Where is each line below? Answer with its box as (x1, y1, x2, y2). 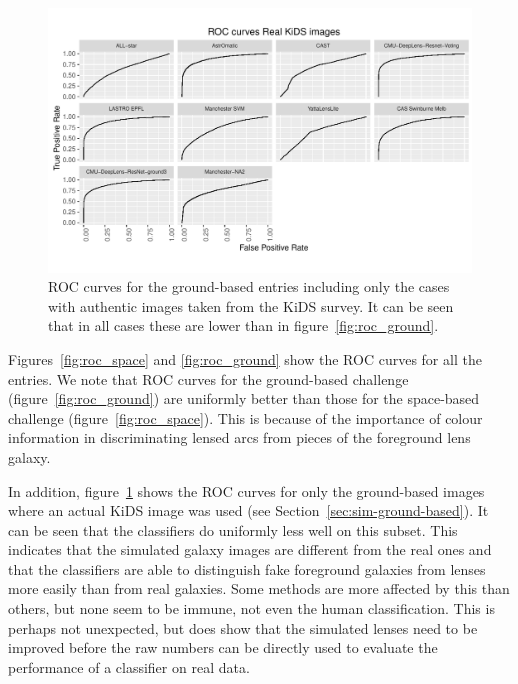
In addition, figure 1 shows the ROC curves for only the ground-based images (8, 480, 485, 501)
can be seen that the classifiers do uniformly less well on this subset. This (8, 519, 458, 540)
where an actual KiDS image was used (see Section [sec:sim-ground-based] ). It (8, 500, 489, 521)
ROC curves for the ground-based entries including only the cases (48, 276, 450, 297)
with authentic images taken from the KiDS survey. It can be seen (48, 295, 454, 316)
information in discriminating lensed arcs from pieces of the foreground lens (8, 427, 471, 448)
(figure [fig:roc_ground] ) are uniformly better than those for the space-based (8, 388, 480, 409)
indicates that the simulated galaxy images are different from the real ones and (8, 539, 492, 560)
